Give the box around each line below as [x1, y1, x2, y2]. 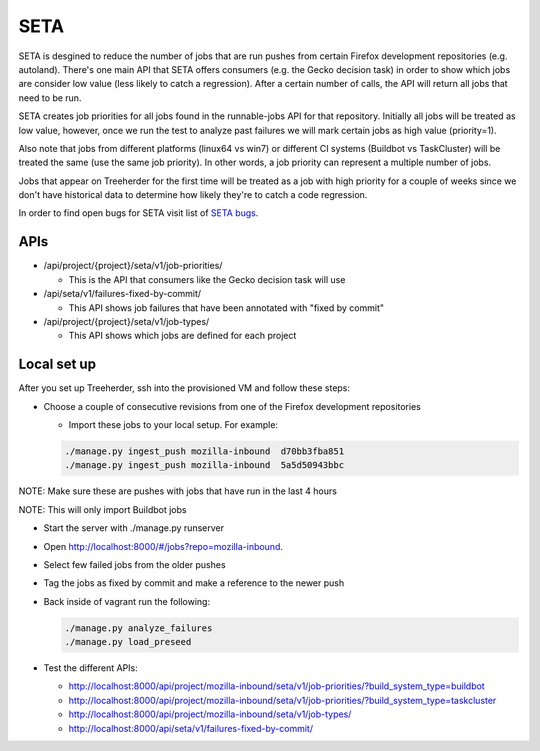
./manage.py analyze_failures [64, 622, 213, 634]
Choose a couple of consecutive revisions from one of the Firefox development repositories [43, 400, 422, 412]
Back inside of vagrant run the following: [43, 595, 210, 607]
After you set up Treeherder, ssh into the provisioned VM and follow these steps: [18, 382, 350, 394]
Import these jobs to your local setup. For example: [68, 419, 279, 430]
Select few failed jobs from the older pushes [43, 558, 226, 570]
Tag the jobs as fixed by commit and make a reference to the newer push [43, 577, 345, 589]
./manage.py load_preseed [64, 636, 192, 648]
